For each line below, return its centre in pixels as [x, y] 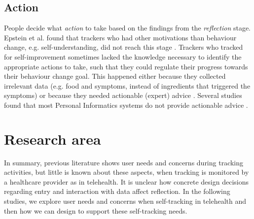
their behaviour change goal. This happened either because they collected [115, 76]
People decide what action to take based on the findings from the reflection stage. [127, 28]
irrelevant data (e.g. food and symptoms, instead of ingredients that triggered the [127, 85]
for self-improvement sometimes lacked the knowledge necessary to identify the [123, 56]
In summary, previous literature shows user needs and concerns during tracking [124, 162]
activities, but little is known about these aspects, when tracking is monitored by [127, 172]
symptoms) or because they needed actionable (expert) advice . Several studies [123, 95]
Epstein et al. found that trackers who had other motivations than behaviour [120, 37]
